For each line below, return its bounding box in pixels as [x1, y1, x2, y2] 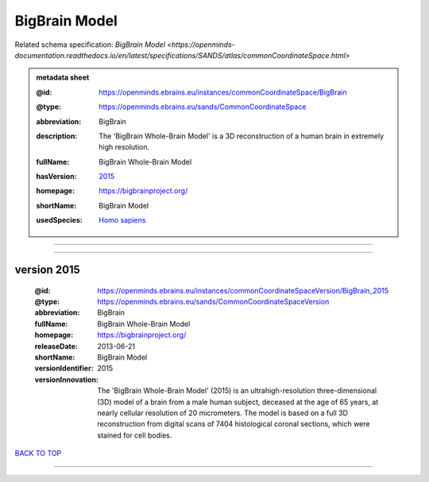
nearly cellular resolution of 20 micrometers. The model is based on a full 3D [97, 408, 349, 418]
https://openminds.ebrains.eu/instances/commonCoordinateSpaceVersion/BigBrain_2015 [97, 286, 389, 295]
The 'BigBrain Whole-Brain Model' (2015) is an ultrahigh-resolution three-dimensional [97, 386, 377, 395]
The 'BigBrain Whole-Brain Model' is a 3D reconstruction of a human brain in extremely [99, 131, 385, 141]
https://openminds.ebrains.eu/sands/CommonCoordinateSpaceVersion [97, 297, 330, 306]
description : [36, 131, 78, 141]
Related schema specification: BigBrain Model [14, 40, 166, 49]
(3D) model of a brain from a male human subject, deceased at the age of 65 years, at [97, 397, 379, 406]
